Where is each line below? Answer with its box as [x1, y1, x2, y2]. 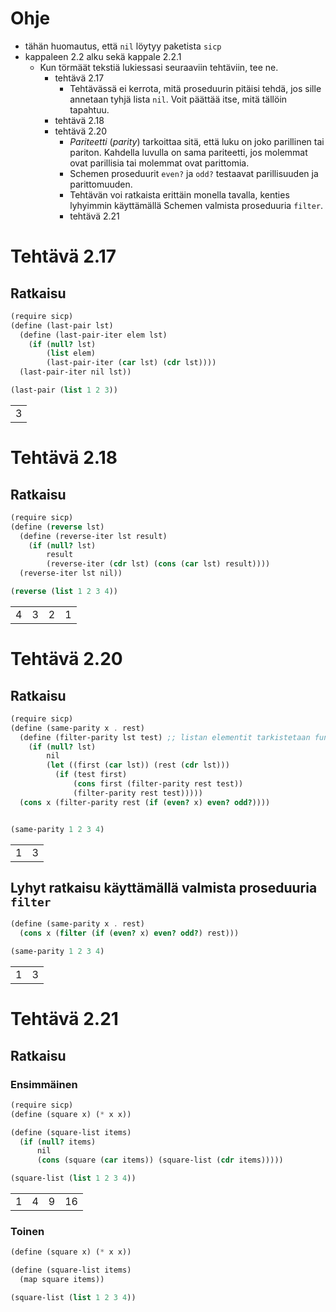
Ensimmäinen [10, 1077, 78, 1091]
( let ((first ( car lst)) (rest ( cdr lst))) [46, 760, 230, 771]
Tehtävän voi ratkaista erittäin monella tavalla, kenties [69, 188, 290, 201]
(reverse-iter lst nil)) [19, 568, 123, 579]
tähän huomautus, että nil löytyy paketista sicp [24, 40, 222, 52]
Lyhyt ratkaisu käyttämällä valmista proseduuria [10, 879, 318, 896]
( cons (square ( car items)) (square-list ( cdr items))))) [36, 1155, 284, 1166]
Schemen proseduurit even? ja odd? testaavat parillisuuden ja [69, 167, 319, 179]
